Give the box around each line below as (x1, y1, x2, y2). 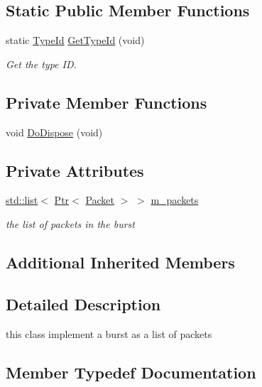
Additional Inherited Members (6, 251, 235, 273)
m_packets (151, 192, 199, 207)
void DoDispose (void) (6, 124, 103, 139)
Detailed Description (6, 293, 161, 315)
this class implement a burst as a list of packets (6, 326, 212, 341)
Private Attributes (6, 159, 144, 181)
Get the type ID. (6, 56, 77, 71)
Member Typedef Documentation (6, 361, 256, 383)
